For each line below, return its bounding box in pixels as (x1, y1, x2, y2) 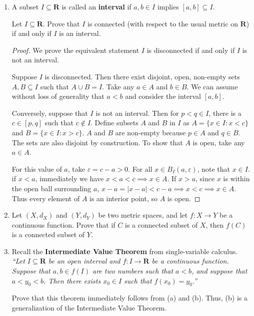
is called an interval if (61, 1, 131, 11)
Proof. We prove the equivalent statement (11, 44, 139, 55)
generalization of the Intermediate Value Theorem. (11, 303, 167, 313)
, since (195, 173, 215, 184)
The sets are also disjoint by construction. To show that (11, 137, 183, 147)
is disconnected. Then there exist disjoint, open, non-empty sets (44, 71, 240, 81)
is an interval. (59, 28, 101, 38)
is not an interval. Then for (95, 107, 179, 118)
